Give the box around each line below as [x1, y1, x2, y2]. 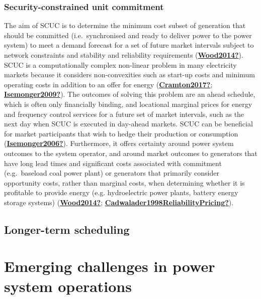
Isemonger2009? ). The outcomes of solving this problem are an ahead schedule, [4, 89, 255, 99]
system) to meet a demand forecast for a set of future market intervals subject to [4, 40, 254, 50]
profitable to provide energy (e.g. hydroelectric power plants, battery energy [4, 187, 238, 198]
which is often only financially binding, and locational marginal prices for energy [4, 98, 252, 109]
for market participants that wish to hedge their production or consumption [4, 128, 238, 138]
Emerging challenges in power [4, 256, 215, 276]
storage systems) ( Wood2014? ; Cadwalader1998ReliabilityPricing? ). [4, 197, 234, 207]
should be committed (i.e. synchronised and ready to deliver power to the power [4, 30, 252, 40]
